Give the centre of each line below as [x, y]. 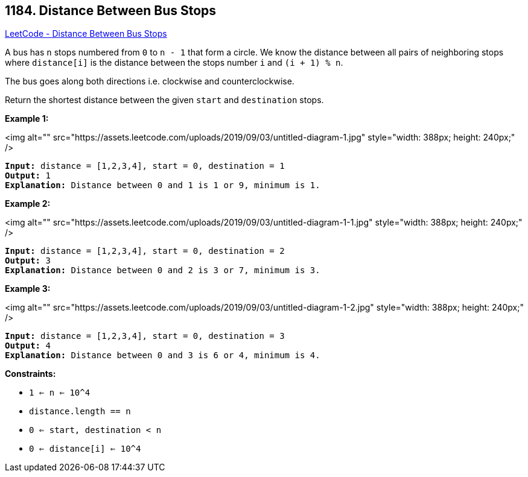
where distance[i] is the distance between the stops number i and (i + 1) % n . [174, 63]
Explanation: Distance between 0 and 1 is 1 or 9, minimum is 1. [163, 185]
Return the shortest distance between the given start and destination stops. [164, 100]
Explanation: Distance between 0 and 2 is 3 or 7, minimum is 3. [163, 270]
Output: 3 [28, 261]
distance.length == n [80, 412]
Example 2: [28, 204]
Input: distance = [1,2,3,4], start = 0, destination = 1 [145, 166]
